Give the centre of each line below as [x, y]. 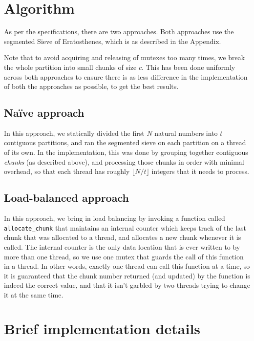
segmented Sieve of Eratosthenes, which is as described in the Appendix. [113, 41]
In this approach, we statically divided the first [74, 133]
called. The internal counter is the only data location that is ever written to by [122, 246]
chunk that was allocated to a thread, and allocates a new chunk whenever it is [123, 237]
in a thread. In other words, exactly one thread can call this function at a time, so [127, 266]
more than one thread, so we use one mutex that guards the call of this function [124, 256]
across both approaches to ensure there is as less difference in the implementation [126, 76]
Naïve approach [44, 113]
